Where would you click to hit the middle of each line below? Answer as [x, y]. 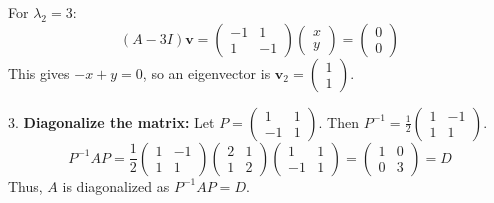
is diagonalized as [116, 185]
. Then [339, 121]
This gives [39, 72]
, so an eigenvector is [206, 72]
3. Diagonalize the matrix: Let [111, 121]
